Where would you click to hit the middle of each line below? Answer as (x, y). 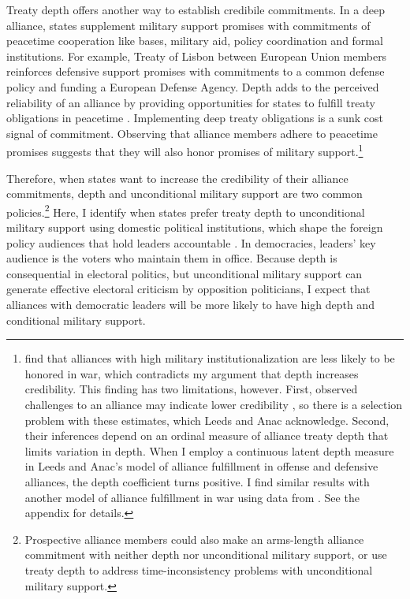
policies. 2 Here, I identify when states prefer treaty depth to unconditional (186, 210)
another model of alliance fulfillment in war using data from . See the (192, 497)
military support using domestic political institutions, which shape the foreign (195, 227)
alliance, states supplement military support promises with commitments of (188, 25)
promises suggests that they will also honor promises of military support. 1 (185, 150)
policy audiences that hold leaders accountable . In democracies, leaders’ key (191, 242)
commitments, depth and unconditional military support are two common (184, 193)
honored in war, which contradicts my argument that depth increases (192, 373)
